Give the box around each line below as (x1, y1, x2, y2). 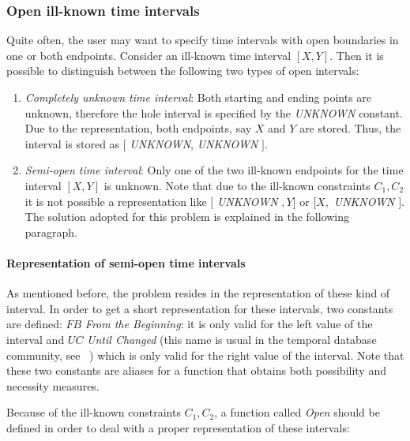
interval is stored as (24, 135, 120, 151)
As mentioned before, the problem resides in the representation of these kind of (6, 285, 390, 301)
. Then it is (329, 47, 384, 63)
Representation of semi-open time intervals (6, 254, 246, 271)
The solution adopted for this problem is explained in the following (24, 208, 350, 225)
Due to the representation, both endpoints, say (24, 120, 252, 136)
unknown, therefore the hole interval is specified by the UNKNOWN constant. (24, 104, 403, 121)
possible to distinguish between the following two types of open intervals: (6, 62, 359, 79)
